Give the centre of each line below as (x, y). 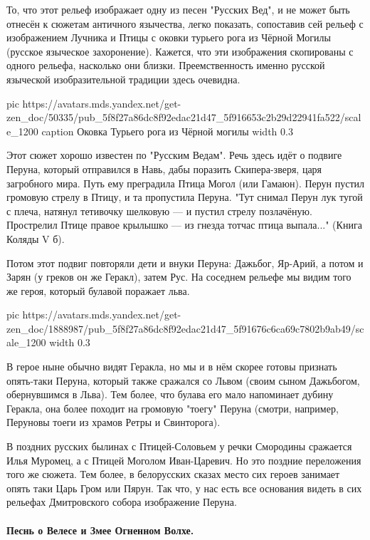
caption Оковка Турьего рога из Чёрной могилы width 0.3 (167, 131)
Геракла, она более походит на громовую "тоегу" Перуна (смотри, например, (173, 408)
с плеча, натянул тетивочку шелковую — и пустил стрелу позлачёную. (159, 211)
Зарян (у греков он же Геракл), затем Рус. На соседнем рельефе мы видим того (179, 277)
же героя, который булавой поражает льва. (98, 290)
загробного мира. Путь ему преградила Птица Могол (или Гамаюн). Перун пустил (186, 183)
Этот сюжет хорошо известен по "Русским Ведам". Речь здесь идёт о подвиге (174, 155)
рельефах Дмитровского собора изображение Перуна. (122, 502)
